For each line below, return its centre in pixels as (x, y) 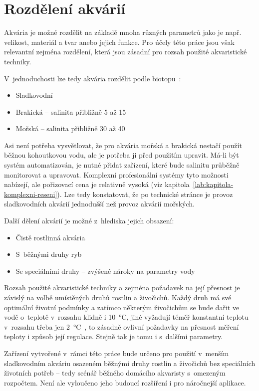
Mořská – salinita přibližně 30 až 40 (70, 128)
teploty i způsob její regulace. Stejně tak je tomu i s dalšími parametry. (114, 336)
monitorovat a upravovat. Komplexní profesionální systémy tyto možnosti (116, 174)
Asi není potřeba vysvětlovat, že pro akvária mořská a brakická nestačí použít (123, 145)
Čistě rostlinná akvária (50, 237)
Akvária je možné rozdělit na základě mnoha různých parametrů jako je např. (123, 32)
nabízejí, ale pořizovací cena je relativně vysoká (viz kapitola (97, 184)
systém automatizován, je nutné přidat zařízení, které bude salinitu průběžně (122, 165)
